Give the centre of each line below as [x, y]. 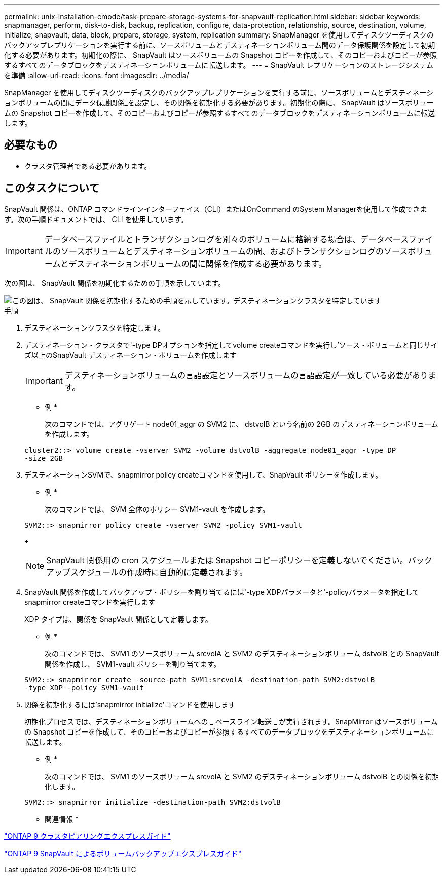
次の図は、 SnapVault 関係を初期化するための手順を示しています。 [115, 283]
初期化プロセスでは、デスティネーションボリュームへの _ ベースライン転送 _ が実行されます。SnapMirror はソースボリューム [231, 721]
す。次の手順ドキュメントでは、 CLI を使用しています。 [96, 219]
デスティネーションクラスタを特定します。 [95, 327]
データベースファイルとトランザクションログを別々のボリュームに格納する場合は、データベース [226, 239]
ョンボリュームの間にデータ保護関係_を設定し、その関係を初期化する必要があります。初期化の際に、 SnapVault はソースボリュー [219, 103]
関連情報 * [62, 819]
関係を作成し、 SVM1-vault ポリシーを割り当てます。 [133, 664]
